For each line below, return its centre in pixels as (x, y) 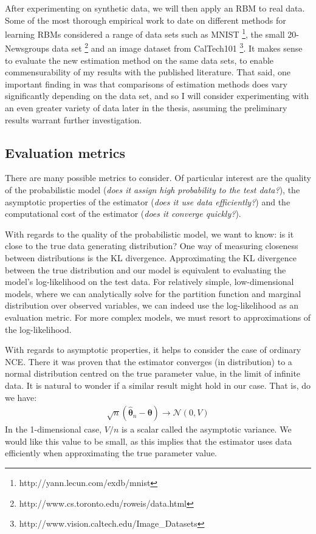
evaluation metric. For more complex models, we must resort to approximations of (158, 317)
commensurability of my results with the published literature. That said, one (148, 72)
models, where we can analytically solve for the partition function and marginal (153, 293)
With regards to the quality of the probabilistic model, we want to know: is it (149, 234)
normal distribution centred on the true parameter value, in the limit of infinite (153, 373)
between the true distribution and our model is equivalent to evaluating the (146, 269)
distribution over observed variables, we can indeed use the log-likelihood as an (152, 305)
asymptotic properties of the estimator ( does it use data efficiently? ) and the (148, 201)
